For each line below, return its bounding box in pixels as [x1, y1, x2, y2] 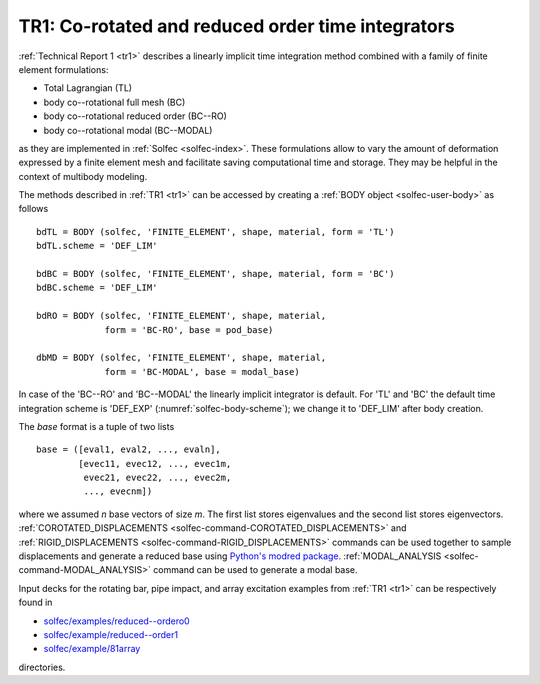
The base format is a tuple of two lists [18, 420, 175, 432]
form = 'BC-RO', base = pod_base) [104, 324, 274, 335]
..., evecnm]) [83, 486, 153, 497]
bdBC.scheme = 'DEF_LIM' [36, 282, 158, 294]
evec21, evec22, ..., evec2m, [83, 472, 232, 484]
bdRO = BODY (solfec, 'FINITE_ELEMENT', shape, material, [36, 310, 327, 322]
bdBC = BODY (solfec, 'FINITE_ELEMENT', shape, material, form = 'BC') [36, 268, 395, 280]
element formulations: [18, 63, 109, 75]
